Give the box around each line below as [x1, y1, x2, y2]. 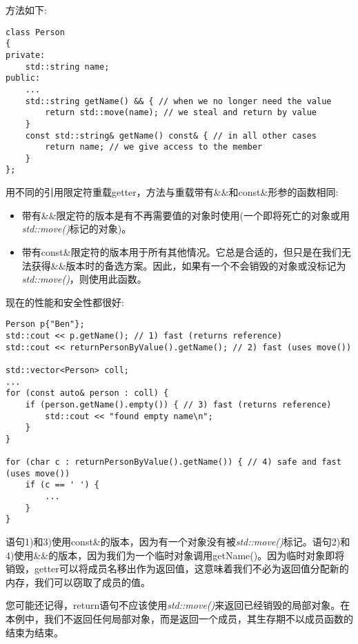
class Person [6, 27, 65, 37]
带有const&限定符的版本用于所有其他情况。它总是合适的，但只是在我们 [21, 244, 341, 259]
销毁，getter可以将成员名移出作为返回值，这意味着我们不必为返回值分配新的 [6, 561, 349, 576]
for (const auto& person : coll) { [6, 388, 169, 399]
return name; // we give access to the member [45, 142, 263, 152]
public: [6, 73, 41, 83]
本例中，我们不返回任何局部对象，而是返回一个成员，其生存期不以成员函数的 [6, 612, 353, 626]
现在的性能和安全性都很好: [6, 294, 124, 309]
